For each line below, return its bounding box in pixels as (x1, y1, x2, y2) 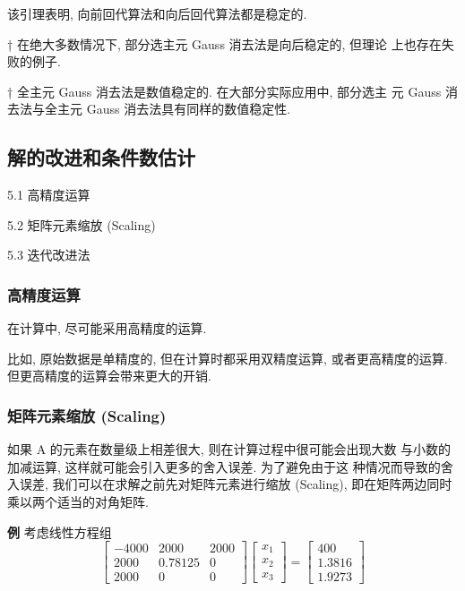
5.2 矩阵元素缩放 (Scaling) (7, 215, 156, 234)
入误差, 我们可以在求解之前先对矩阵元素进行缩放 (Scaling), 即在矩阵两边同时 (7, 475, 452, 493)
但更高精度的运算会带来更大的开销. (7, 366, 211, 385)
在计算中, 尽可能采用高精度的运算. (7, 319, 207, 338)
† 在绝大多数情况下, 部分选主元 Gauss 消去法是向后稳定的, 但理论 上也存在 (7, 34, 442, 53)
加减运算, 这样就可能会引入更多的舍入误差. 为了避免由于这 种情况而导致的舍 (7, 457, 453, 475)
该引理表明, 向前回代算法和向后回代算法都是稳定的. (7, 4, 307, 22)
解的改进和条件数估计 (7, 143, 195, 171)
